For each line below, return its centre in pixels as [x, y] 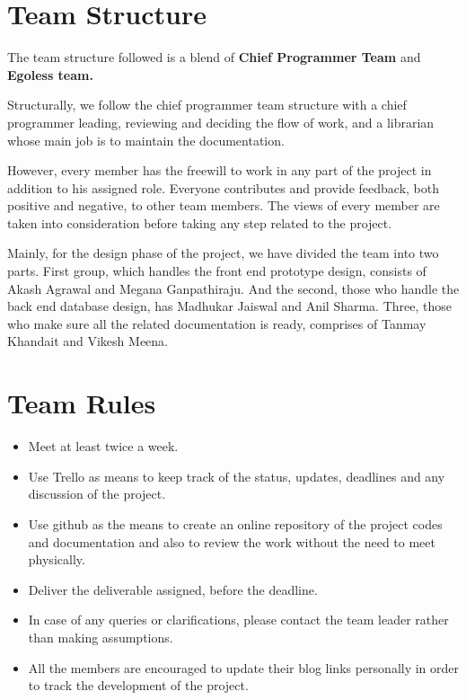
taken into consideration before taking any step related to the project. [200, 222]
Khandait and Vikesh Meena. [88, 341]
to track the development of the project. [138, 685]
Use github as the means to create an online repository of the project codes [235, 523]
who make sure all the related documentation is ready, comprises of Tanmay [217, 323]
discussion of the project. [97, 494]
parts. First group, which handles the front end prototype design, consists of [217, 271]
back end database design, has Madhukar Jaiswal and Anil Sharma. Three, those [229, 306]
